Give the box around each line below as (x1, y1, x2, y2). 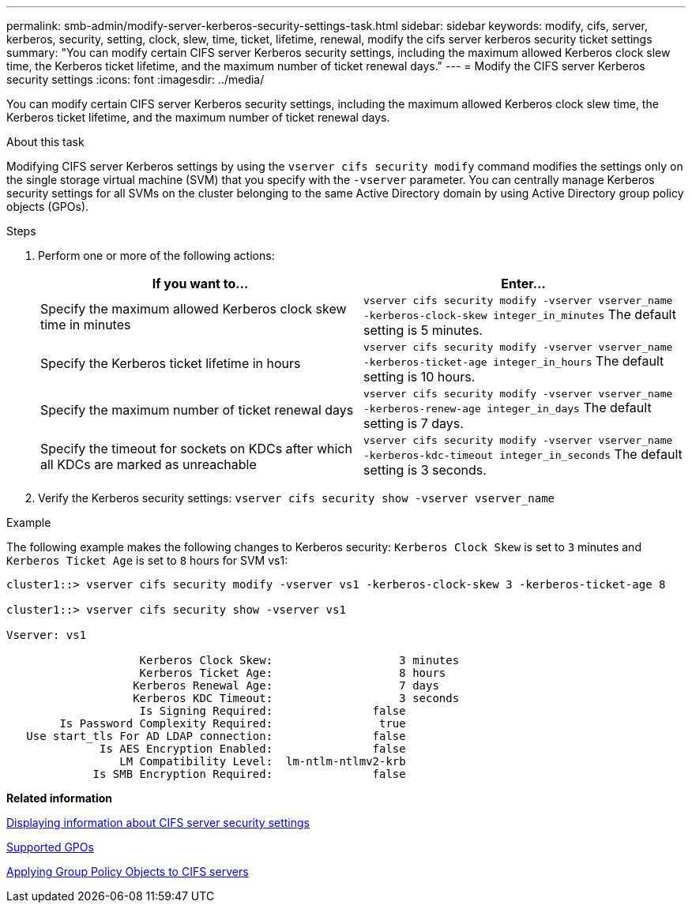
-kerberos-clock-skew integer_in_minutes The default (363, 306, 676, 322)
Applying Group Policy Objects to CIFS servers (6, 865, 249, 878)
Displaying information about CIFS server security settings (6, 816, 310, 829)
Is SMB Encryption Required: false (92, 768, 406, 780)
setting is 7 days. (363, 415, 464, 431)
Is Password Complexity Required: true (59, 717, 406, 730)
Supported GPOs (6, 840, 94, 854)
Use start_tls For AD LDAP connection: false (26, 730, 406, 742)
